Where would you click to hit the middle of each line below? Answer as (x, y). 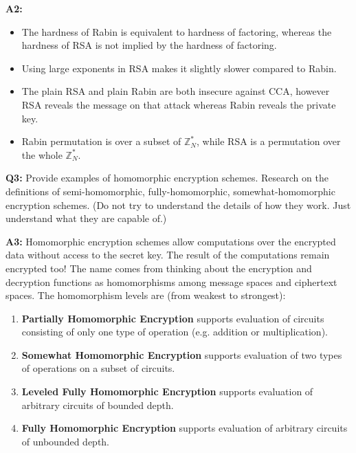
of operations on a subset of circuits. (98, 368)
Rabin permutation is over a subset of (101, 141)
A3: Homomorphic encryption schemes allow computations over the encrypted (171, 241)
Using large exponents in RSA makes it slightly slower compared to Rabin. (179, 68)
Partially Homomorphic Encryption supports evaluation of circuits (173, 318)
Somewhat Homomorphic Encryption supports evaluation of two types (182, 354)
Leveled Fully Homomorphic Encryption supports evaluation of (167, 391)
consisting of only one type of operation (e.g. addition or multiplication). (175, 332)
